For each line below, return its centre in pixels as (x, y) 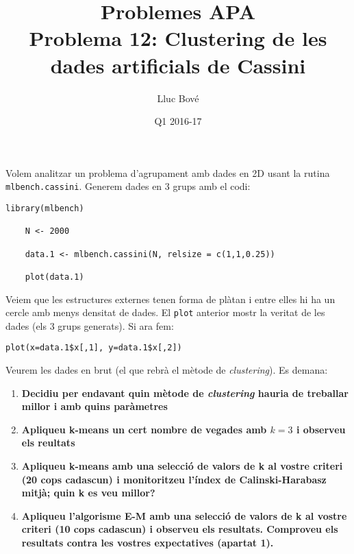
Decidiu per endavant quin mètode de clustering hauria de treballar (185, 393)
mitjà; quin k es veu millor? (88, 493)
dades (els (26, 325)
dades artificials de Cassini (178, 65)
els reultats (48, 443)
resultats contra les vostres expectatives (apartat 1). (148, 542)
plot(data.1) (54, 277)
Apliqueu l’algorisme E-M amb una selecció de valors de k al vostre (184, 515)
